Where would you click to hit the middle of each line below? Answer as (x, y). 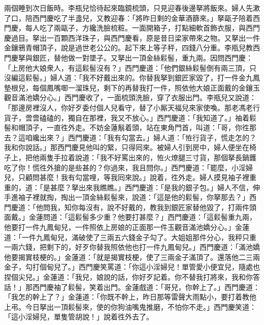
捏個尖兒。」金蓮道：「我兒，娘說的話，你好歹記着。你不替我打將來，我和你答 (132, 277)
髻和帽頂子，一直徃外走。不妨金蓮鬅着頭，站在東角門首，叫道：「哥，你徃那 (130, 127)
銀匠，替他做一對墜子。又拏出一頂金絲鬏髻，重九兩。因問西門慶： (142, 57)
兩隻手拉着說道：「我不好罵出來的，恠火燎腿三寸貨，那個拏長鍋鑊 (148, 157)
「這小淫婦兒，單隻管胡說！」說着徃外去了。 (79, 317)
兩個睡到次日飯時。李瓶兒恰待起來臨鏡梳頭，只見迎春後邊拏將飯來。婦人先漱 (132, 8)
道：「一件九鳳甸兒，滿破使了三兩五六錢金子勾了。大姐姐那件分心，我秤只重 (130, 237)
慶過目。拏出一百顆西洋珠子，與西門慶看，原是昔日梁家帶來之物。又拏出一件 (132, 37)
